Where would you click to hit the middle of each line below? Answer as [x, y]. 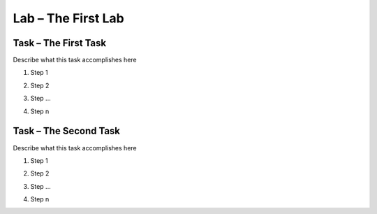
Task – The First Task [60, 43]
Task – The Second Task [67, 131]
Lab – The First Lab [69, 18]
